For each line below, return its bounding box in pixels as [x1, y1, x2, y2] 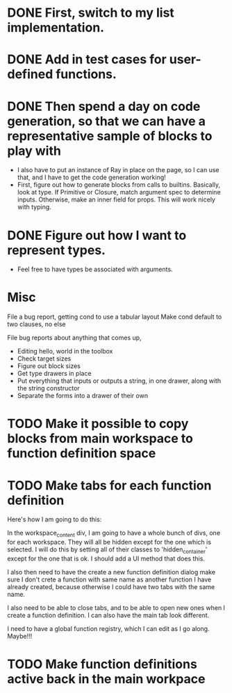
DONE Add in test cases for [7, 52, 167, 68]
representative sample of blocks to [7, 128, 213, 144]
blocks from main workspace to [7, 431, 193, 447]
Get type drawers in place [17, 370, 92, 378]
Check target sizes [17, 354, 72, 363]
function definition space [7, 445, 156, 462]
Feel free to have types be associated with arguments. [17, 265, 173, 273]
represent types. [7, 242, 106, 258]
